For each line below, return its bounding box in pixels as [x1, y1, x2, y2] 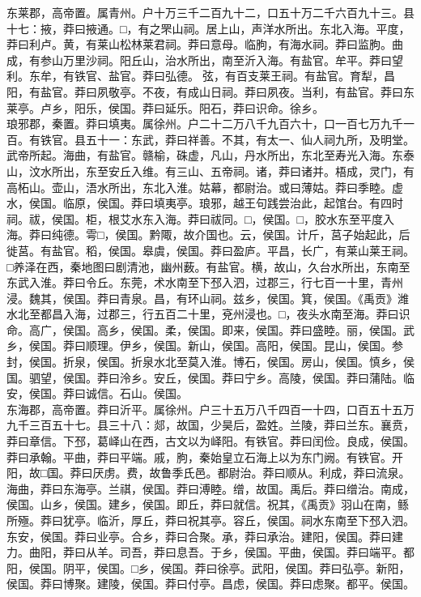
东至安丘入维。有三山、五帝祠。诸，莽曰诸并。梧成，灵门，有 [85, 162, 415, 179]
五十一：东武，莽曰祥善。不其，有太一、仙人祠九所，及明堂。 [85, 130, 415, 147]
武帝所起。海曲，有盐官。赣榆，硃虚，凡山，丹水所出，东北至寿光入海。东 [6, 147, 403, 164]
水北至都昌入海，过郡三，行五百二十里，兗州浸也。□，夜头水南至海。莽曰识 [6, 305, 410, 322]
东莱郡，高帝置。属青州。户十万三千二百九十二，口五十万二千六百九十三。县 [6, 4, 415, 20]
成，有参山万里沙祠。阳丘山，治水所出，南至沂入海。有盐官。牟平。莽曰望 [6, 51, 403, 68]
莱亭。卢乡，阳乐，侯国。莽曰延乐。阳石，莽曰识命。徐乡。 [6, 99, 324, 116]
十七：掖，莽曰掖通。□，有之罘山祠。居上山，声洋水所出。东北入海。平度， [6, 19, 410, 36]
